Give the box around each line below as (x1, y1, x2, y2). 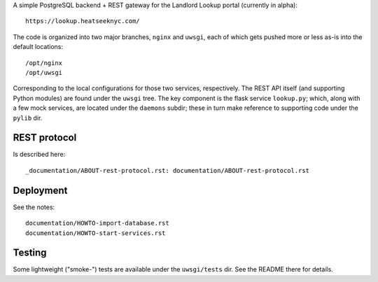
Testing (13, 247, 47, 259)
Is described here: (13, 150, 66, 159)
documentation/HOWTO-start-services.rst (25, 229, 166, 237)
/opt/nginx (25, 59, 63, 66)
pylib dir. (13, 113, 43, 122)
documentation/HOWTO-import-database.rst (25, 219, 169, 227)
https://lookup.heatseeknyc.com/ (25, 17, 140, 25)
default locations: (13, 43, 63, 51)
